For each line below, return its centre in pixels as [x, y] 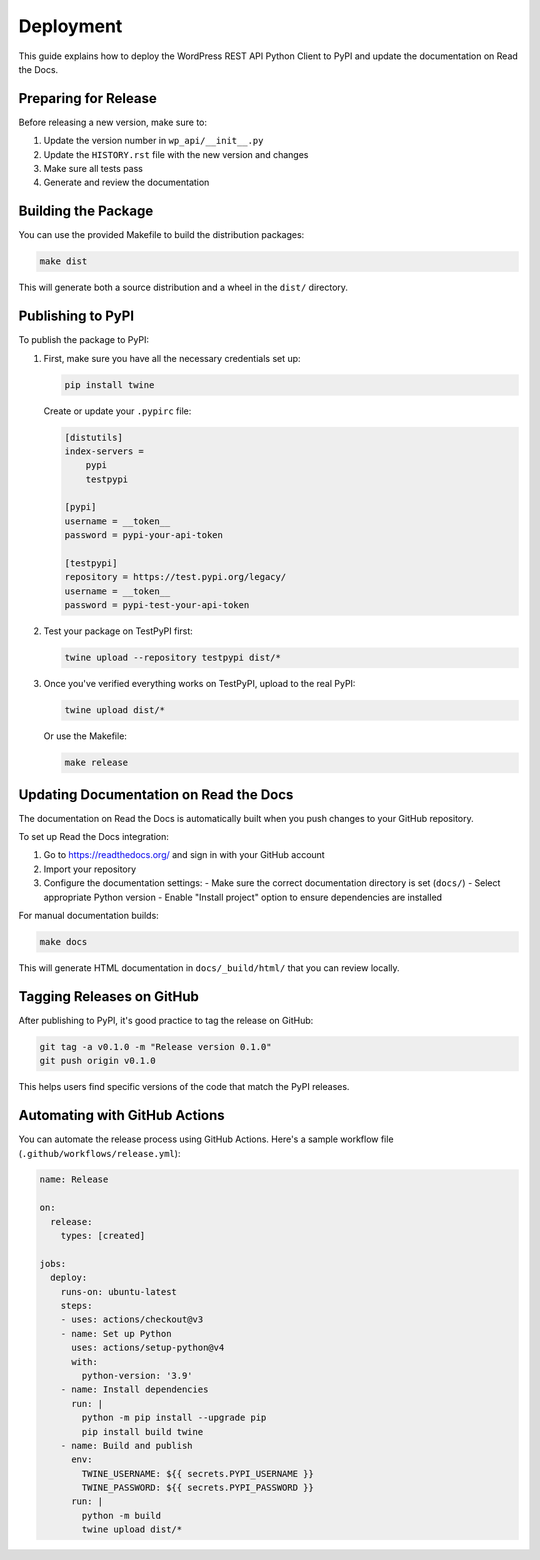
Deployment [70, 26]
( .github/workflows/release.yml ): [99, 1153]
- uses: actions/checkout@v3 [132, 1319]
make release [96, 763]
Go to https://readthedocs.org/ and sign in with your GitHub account [184, 855]
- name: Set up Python [116, 1333]
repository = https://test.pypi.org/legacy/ [175, 577]
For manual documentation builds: [88, 915]
